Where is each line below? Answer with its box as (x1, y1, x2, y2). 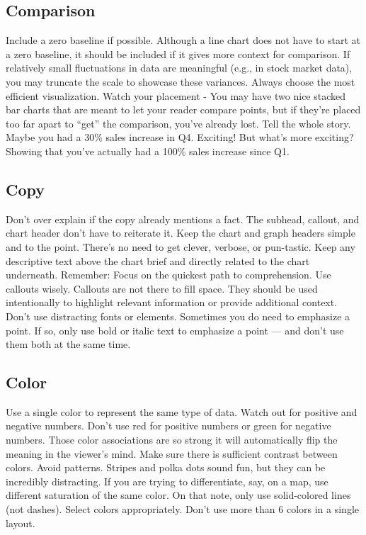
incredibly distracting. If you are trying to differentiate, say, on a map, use (6, 473, 328, 488)
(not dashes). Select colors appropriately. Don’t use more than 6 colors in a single (6, 502, 360, 517)
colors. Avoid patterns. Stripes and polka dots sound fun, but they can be (6, 460, 326, 475)
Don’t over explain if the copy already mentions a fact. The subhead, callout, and (6, 211, 360, 226)
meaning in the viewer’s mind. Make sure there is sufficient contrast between (6, 446, 338, 461)
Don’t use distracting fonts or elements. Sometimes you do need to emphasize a (6, 308, 350, 323)
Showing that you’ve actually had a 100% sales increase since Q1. (6, 143, 290, 158)
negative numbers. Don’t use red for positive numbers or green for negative (6, 418, 331, 433)
